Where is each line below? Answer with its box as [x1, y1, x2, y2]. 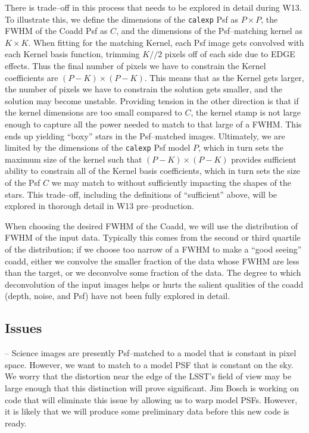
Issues [5, 319, 42, 337]
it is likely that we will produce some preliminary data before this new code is [5, 405, 289, 418]
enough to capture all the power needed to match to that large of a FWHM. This [5, 118, 302, 130]
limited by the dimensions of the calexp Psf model [5, 141, 191, 154]
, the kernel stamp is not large [191, 106, 301, 119]
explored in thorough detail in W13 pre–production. [5, 200, 194, 212]
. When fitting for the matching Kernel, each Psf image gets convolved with [28, 36, 304, 48]
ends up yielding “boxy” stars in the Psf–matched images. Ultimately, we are [5, 129, 285, 142]
